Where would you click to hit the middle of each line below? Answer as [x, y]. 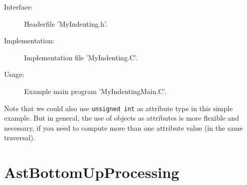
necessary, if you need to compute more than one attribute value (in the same [124, 127]
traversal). [20, 137]
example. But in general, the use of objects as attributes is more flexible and [122, 118]
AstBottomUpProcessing [92, 172]
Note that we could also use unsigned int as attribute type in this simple [118, 108]
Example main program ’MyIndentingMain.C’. [95, 91]
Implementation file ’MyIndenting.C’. [81, 57]
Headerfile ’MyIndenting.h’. [66, 23]
